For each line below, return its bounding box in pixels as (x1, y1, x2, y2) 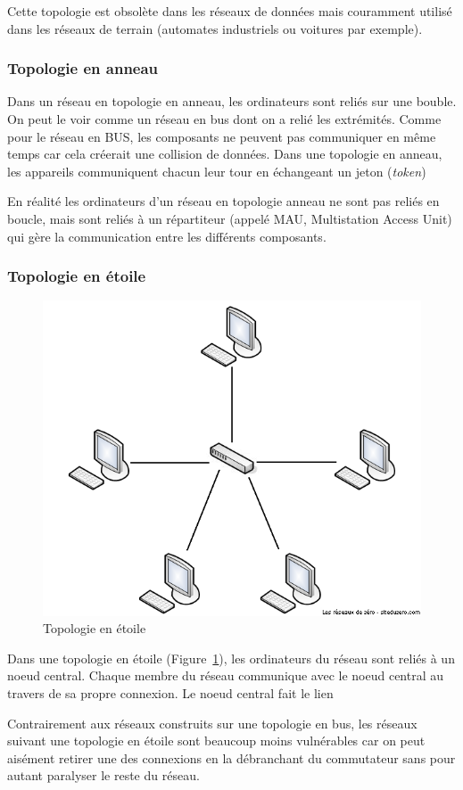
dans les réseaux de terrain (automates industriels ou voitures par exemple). (7, 19, 423, 37)
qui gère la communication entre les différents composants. (7, 226, 327, 245)
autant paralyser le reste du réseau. (7, 766, 200, 785)
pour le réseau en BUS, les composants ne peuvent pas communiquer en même (7, 127, 436, 145)
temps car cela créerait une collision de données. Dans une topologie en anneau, (7, 144, 442, 163)
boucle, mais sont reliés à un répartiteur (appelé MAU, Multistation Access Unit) (7, 209, 452, 227)
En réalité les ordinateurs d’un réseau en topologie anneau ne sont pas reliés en (7, 192, 440, 210)
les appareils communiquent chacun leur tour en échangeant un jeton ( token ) (7, 161, 426, 180)
